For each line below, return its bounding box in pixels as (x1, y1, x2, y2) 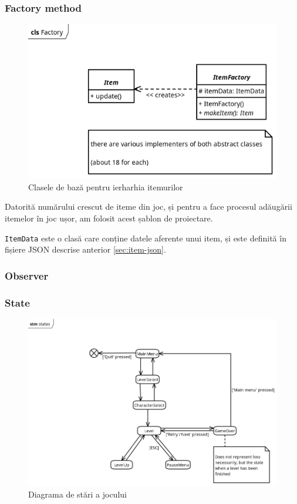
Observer (5, 268, 49, 283)
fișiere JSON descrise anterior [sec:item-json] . (5, 243, 166, 256)
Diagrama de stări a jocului (28, 488, 127, 500)
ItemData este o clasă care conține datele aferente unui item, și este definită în (5, 231, 286, 244)
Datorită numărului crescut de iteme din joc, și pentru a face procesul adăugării (5, 200, 292, 213)
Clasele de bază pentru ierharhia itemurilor (28, 180, 183, 193)
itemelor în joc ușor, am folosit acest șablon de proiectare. (5, 211, 213, 224)
